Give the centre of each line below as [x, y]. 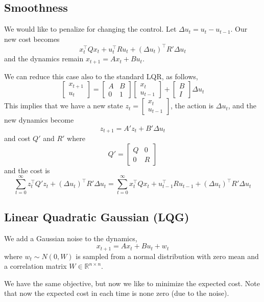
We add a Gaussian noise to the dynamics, [71, 238]
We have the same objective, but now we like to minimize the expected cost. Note [132, 283]
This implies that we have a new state [64, 106]
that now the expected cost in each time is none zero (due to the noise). [117, 293]
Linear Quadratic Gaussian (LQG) [97, 216]
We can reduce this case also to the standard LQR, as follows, [101, 76]
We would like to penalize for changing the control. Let [90, 29]
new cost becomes [32, 39]
